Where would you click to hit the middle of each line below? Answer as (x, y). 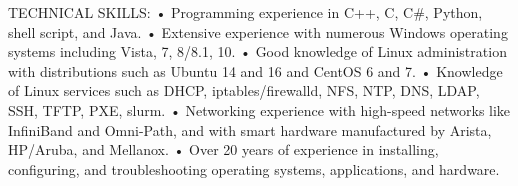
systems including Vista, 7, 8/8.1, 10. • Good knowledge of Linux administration (257, 51)
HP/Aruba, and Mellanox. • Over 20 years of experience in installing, (223, 149)
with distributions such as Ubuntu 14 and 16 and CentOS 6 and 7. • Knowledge (255, 70)
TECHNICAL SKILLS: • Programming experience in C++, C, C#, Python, (245, 12)
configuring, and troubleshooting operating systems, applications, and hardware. (254, 168)
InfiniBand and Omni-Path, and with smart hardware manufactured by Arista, (250, 129)
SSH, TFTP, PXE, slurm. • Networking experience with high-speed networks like (259, 109)
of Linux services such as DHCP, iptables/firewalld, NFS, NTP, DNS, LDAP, (244, 90)
